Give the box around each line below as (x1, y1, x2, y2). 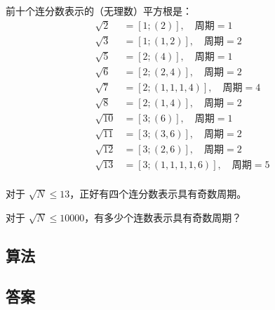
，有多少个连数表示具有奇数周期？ (84, 209, 242, 224)
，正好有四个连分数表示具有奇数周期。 (69, 186, 247, 200)
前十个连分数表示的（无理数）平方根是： (6, 4, 192, 18)
